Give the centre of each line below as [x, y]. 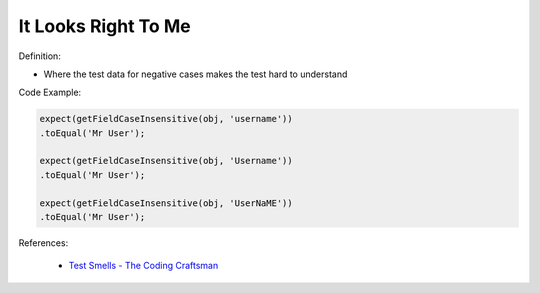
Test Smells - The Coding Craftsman [143, 266]
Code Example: [50, 92]
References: [43, 243]
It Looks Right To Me [104, 26]
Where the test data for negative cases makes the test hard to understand [195, 74]
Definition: [40, 56]
